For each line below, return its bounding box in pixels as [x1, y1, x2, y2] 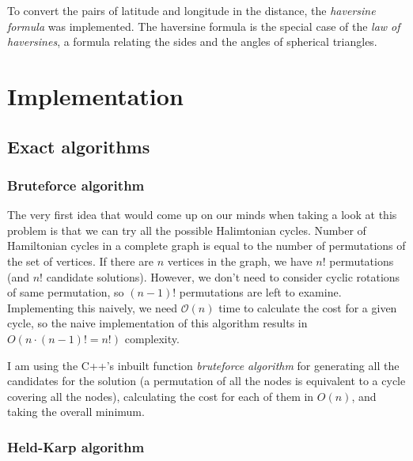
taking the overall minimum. [7, 403, 145, 420]
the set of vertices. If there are [7, 252, 153, 269]
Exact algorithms [7, 134, 150, 158]
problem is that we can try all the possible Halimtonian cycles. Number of [7, 221, 366, 238]
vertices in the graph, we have [167, 252, 313, 269]
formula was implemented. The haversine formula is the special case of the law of [7, 17, 400, 34]
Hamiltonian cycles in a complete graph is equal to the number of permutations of [7, 237, 406, 254]
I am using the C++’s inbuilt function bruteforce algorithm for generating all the [7, 357, 400, 373]
